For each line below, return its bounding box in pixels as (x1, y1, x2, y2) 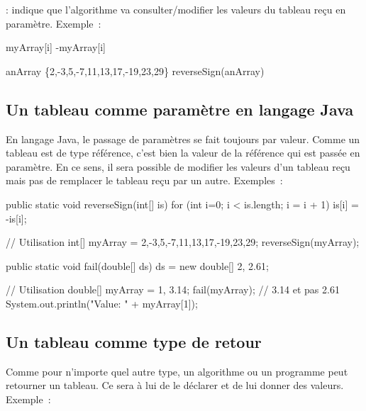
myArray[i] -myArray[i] (6, 40, 106, 55)
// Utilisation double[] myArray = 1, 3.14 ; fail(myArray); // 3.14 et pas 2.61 (6, 282, 340, 297)
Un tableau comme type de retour (6, 330, 262, 352)
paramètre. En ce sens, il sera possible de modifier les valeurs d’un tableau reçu (6, 159, 350, 174)
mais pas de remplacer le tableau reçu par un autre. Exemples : (6, 173, 283, 188)
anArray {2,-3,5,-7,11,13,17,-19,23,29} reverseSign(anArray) (6, 63, 265, 78)
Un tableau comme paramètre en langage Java (6, 98, 354, 120)
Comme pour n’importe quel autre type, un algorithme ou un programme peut (6, 364, 348, 378)
